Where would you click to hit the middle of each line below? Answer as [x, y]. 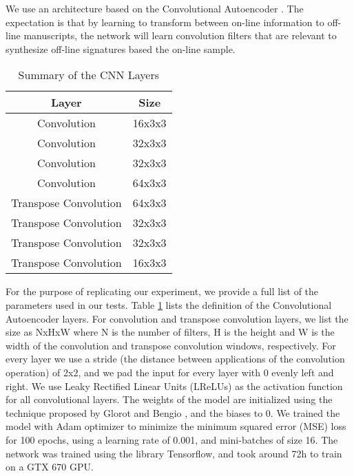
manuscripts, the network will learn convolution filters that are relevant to [180, 35]
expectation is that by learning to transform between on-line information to [165, 22]
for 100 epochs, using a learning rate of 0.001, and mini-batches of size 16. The [172, 439]
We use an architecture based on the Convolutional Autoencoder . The [155, 8]
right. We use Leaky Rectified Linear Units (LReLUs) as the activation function [174, 386]
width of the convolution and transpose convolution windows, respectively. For [171, 345]
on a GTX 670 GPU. [50, 467]
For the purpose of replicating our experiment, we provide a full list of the [162, 291]
